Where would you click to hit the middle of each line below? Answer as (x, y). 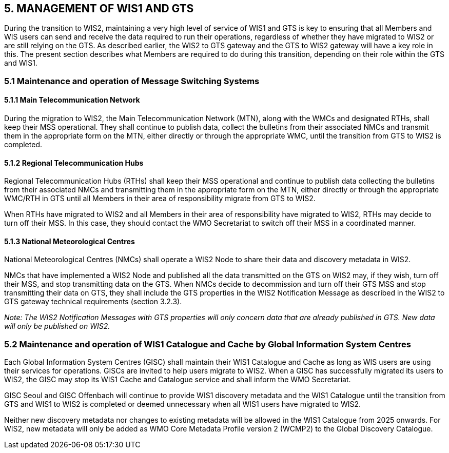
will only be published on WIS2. (57, 326)
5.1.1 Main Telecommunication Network (72, 100)
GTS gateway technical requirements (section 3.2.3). (93, 302)
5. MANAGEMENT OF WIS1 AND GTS (99, 8)
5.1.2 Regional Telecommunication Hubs (74, 163)
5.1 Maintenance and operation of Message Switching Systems (132, 81)
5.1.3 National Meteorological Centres (70, 241)
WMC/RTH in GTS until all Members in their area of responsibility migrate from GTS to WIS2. (160, 199)
